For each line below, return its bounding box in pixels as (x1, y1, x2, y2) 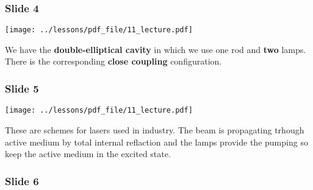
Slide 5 (5, 80, 39, 96)
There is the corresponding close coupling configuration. (5, 55, 222, 68)
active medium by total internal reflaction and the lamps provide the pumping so (5, 135, 308, 148)
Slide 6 (5, 173, 39, 188)
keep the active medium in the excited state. (5, 147, 171, 160)
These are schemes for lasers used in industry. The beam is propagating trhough (5, 123, 304, 136)
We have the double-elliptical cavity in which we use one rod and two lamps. (5, 43, 306, 55)
